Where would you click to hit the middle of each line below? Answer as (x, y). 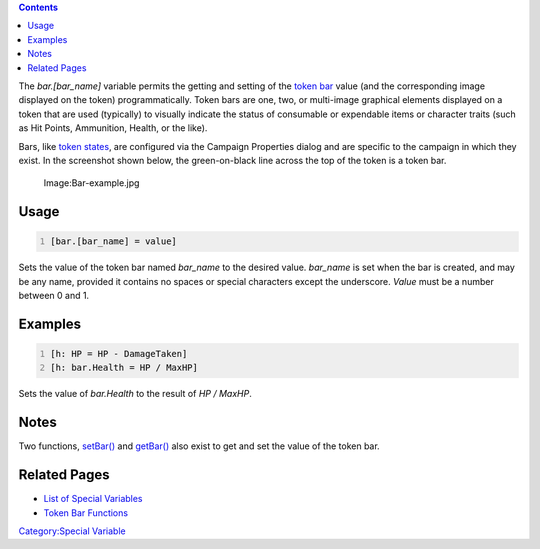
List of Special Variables (93, 499)
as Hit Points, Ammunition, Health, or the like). (113, 128)
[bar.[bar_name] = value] (113, 241)
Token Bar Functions (86, 512)
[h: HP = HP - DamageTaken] (119, 354)
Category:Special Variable (72, 531)
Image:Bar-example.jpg (91, 183)
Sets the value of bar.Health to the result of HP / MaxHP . (135, 394)
